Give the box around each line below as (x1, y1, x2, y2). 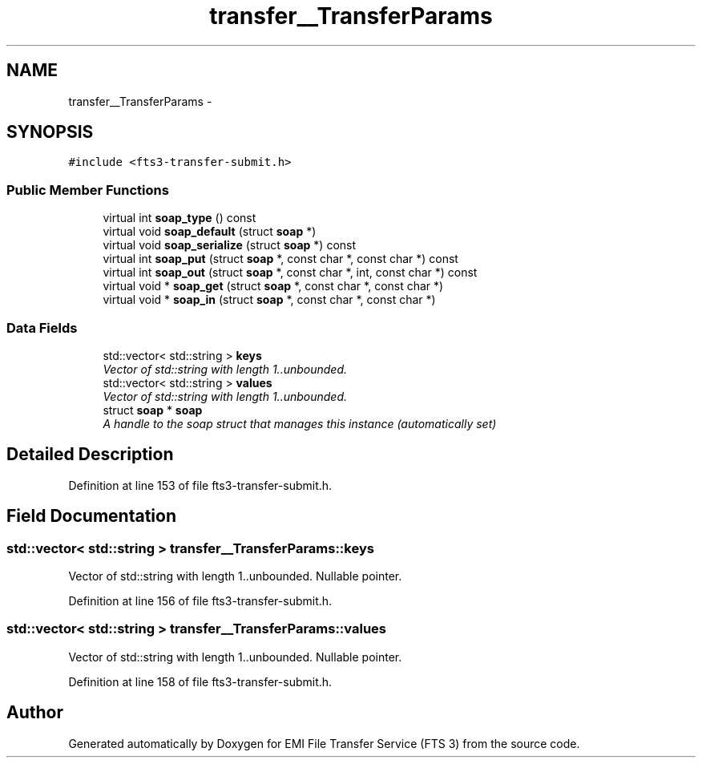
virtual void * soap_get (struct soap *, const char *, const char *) (103, 279, 444, 293)
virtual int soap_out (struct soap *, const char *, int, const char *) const (103, 265, 478, 280)
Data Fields (6, 319, 78, 336)
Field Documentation (6, 506, 176, 527)
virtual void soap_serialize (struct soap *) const (103, 238, 357, 253)
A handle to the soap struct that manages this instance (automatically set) (103, 416, 497, 431)
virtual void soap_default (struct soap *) (103, 224, 317, 239)
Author (6, 702, 63, 723)
